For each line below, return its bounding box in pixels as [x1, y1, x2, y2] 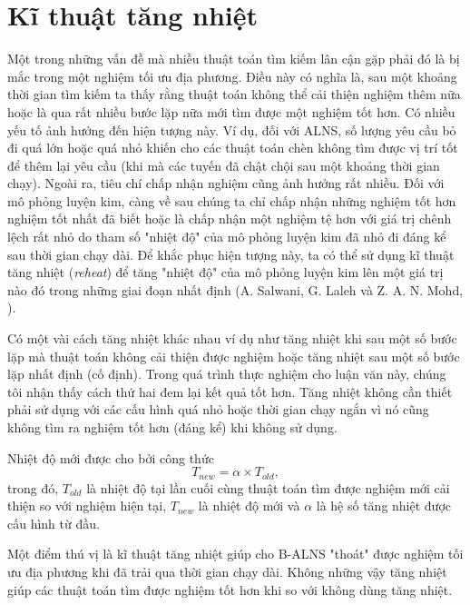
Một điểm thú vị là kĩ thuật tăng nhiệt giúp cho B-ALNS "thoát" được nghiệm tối [7, 544, 464, 563]
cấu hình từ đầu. [7, 513, 100, 532]
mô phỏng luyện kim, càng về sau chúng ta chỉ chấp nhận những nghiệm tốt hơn [7, 191, 456, 210]
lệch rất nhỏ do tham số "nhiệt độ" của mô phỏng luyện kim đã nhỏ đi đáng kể [7, 227, 446, 246]
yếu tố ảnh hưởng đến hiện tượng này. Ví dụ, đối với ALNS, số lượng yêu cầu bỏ [7, 120, 456, 139]
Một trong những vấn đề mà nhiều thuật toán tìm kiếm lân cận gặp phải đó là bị [7, 49, 460, 68]
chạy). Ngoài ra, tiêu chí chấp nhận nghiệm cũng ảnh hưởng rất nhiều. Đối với [7, 174, 445, 193]
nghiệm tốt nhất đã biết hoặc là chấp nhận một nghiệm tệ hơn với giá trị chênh [7, 209, 452, 228]
